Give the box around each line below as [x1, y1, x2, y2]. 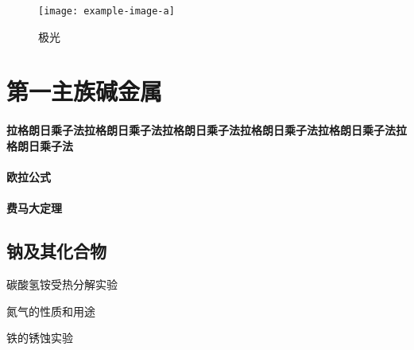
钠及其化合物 [6, 239, 106, 263]
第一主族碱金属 [6, 75, 163, 107]
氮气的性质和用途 [6, 302, 95, 319]
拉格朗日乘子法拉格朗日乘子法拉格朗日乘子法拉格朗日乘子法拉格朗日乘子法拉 [6, 122, 407, 138]
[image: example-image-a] [38, 6, 175, 17]
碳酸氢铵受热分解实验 [6, 275, 118, 292]
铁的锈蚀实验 [6, 329, 73, 346]
